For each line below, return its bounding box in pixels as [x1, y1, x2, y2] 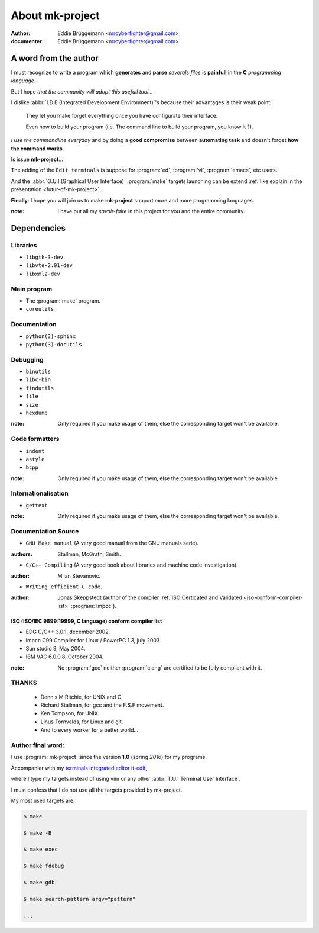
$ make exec [23, 846, 58, 852]
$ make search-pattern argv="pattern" [23, 896, 136, 902]
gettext [25, 502, 48, 509]
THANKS [11, 678, 38, 687]
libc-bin [25, 377, 51, 383]
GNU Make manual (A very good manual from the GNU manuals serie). [25, 539, 199, 547]
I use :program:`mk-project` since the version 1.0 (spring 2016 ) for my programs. [11, 754, 207, 761]
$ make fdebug [23, 863, 64, 870]
